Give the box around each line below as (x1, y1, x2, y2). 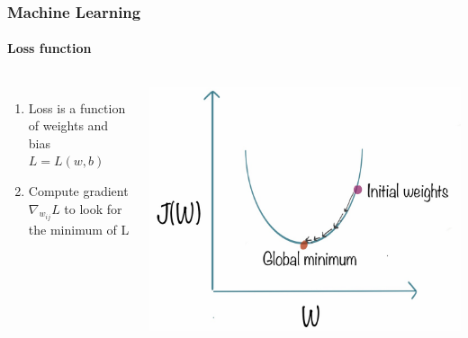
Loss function (7, 39, 92, 58)
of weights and (28, 116, 109, 135)
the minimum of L (28, 220, 130, 239)
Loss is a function (28, 98, 126, 117)
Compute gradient (28, 182, 129, 200)
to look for (64, 199, 122, 218)
